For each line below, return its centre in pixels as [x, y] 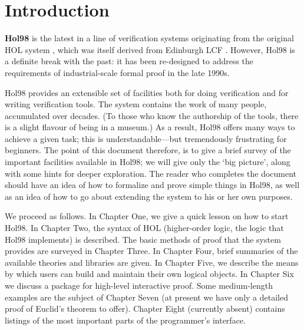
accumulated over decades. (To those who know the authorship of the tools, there [152, 115]
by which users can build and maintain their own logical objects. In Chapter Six [149, 274]
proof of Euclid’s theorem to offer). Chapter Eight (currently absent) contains [145, 308]
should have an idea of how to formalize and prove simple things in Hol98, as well [152, 185]
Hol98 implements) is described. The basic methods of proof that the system [143, 239]
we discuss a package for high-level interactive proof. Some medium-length [139, 285]
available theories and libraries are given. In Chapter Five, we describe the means [152, 262]
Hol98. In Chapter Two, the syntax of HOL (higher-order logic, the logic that [144, 228]
